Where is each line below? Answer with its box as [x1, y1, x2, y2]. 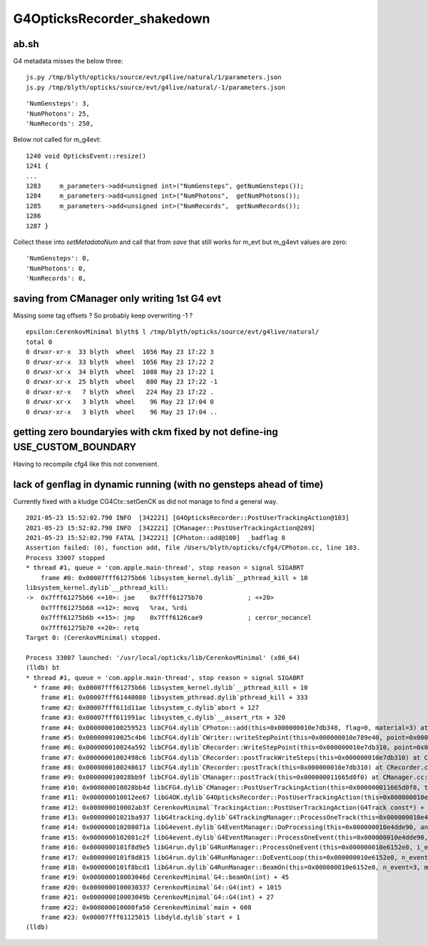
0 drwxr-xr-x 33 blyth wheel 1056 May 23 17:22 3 [26, 348, 214, 356]
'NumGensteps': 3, [26, 100, 91, 108]
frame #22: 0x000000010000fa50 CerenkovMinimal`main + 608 [40, 903, 252, 911]
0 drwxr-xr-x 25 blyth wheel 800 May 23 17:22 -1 [26, 378, 218, 386]
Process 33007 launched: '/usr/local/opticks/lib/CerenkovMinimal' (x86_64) [26, 653, 301, 661]
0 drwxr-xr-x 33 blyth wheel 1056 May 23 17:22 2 [26, 357, 214, 366]
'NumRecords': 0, [26, 275, 86, 283]
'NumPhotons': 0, [26, 264, 86, 273]
